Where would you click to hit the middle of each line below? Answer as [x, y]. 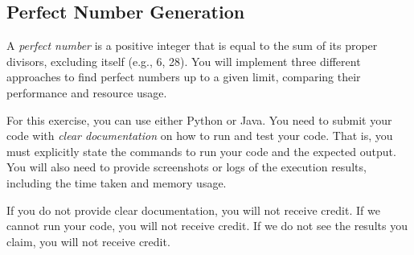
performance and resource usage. [87, 92]
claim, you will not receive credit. [88, 241]
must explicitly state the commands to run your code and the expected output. [201, 151]
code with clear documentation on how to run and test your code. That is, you [200, 136]
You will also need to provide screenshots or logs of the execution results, [187, 167]
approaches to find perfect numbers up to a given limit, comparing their [184, 77]
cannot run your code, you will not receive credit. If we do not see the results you [207, 226]
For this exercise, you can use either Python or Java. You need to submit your [199, 119]
